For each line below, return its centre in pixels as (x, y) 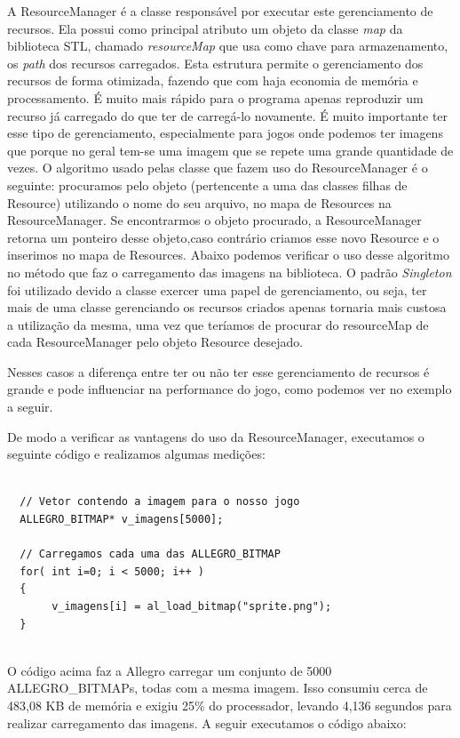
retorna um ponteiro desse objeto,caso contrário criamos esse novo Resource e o (223, 237)
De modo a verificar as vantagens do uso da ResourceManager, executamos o (216, 436)
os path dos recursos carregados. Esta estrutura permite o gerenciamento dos (215, 63)
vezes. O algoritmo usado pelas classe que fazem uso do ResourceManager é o (218, 168)
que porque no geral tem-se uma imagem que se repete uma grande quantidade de (230, 150)
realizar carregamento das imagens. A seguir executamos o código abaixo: (207, 722)
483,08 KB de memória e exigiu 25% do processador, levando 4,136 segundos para (230, 705)
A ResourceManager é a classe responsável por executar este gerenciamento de (220, 11)
